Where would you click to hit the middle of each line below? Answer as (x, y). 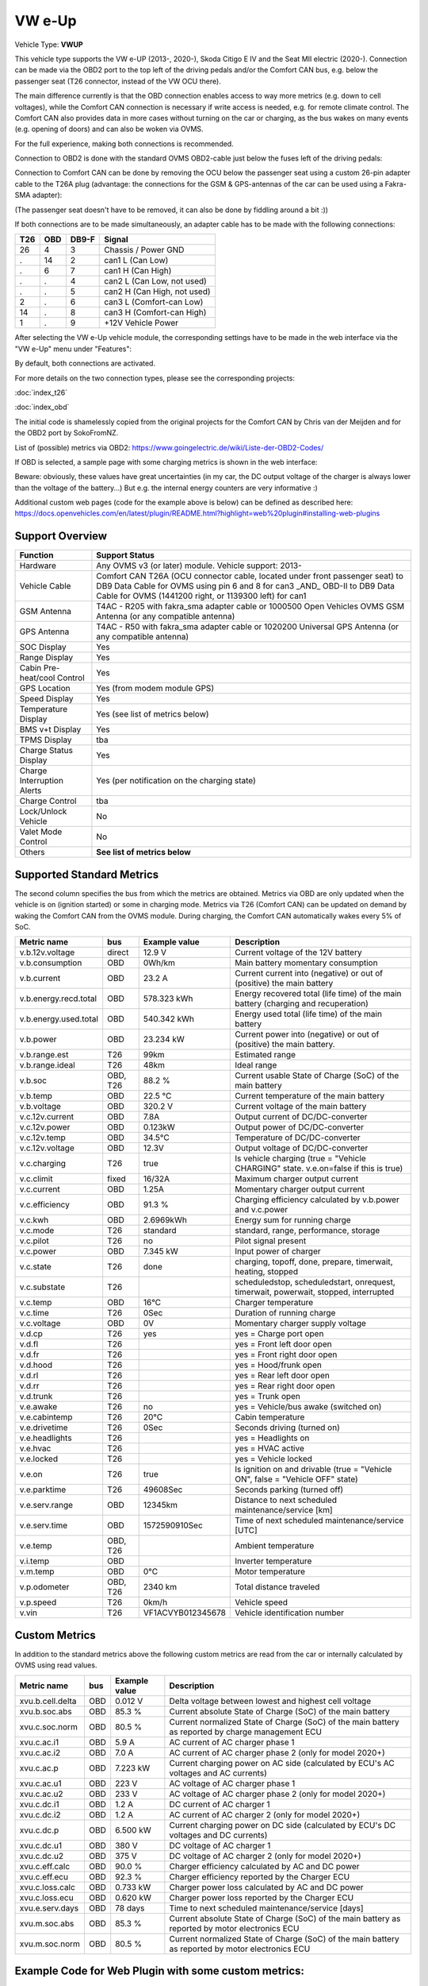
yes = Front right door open (286, 1354)
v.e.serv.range (46, 1505)
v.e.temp (36, 1546)
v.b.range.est (44, 1055)
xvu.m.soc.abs (47, 1923)
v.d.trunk (36, 1397)
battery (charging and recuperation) (302, 1003)
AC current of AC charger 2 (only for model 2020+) (265, 1814)
